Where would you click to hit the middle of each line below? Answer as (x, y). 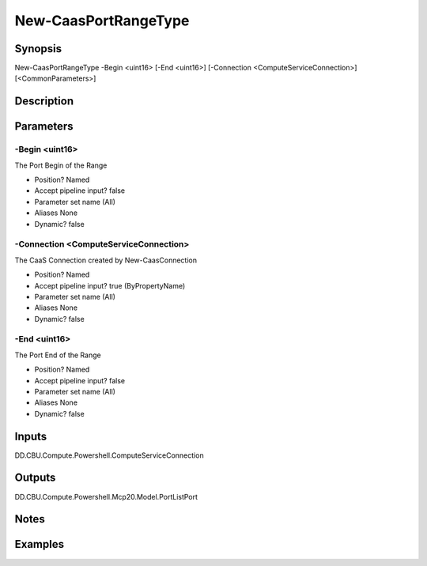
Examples (40, 544)
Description (44, 102)
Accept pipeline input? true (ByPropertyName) (110, 285)
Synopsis (38, 49)
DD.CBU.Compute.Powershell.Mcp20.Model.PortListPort (106, 496)
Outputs (35, 478)
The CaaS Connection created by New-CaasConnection (106, 260)
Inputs (31, 436)
